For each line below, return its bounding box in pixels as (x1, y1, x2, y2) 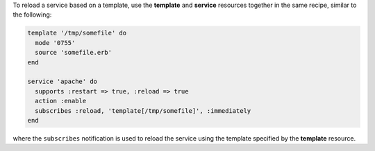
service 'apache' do (27, 78, 97, 86)
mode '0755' (35, 39, 76, 46)
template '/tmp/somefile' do (27, 29, 127, 37)
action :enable (35, 97, 87, 105)
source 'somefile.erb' (35, 48, 112, 57)
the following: (12, 10, 52, 19)
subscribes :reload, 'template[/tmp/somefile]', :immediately (35, 107, 251, 114)
